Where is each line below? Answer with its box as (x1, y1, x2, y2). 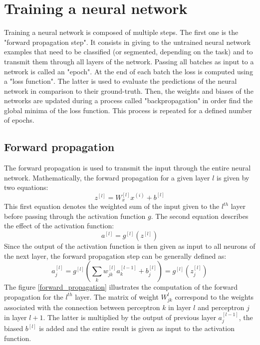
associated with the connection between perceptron (4, 302, 160, 312)
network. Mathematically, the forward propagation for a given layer (4, 172, 210, 182)
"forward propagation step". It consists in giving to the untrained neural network (4, 36, 251, 47)
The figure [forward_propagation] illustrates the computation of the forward (4, 282, 238, 292)
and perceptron (198, 302, 245, 312)
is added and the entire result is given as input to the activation (39, 323, 235, 334)
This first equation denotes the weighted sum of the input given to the (4, 201, 220, 211)
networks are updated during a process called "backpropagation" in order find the (4, 95, 253, 106)
